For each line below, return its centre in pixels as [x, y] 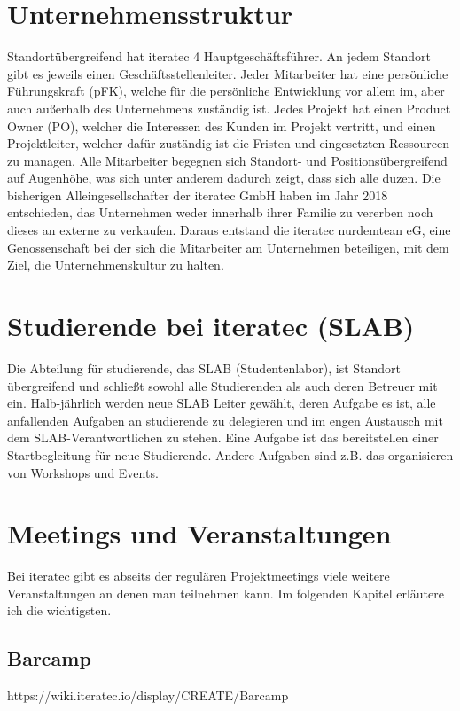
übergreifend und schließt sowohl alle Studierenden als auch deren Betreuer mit [222, 385]
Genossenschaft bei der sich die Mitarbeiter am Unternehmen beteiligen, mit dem [228, 247]
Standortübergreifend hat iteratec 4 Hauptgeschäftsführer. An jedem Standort [219, 56]
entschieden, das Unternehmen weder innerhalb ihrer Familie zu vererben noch [220, 212]
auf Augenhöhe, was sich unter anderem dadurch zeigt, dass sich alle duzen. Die [224, 178]
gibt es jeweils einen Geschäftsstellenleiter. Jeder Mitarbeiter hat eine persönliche [228, 73]
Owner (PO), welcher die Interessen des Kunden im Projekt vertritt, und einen [222, 125]
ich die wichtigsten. [59, 610]
